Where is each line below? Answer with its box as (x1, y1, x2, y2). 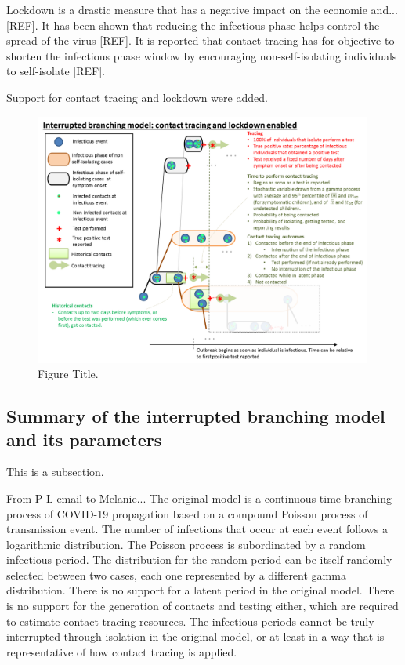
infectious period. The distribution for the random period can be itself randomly (6, 551, 392, 568)
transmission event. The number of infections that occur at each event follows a (6, 521, 388, 537)
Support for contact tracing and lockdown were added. (6, 89, 268, 105)
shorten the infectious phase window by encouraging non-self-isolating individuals (6, 47, 397, 64)
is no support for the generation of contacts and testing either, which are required (6, 598, 399, 614)
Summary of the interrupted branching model (6, 404, 385, 428)
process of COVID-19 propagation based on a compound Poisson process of (6, 505, 368, 521)
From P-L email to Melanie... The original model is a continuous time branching (6, 489, 392, 506)
